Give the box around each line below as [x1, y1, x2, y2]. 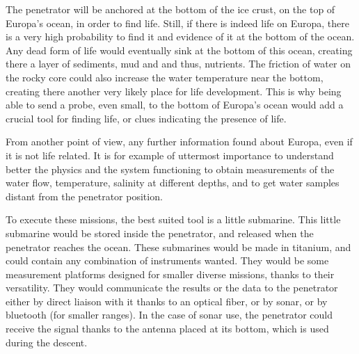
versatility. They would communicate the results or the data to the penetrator [6, 280, 338, 295]
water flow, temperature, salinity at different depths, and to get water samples [6, 175, 340, 190]
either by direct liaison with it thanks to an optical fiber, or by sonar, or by [6, 293, 328, 308]
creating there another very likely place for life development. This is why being [6, 83, 342, 98]
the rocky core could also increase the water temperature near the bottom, [6, 70, 324, 84]
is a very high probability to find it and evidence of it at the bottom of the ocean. [6, 29, 355, 44]
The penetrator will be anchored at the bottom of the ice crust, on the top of [6, 2, 335, 16]
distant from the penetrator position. [6, 188, 163, 203]
